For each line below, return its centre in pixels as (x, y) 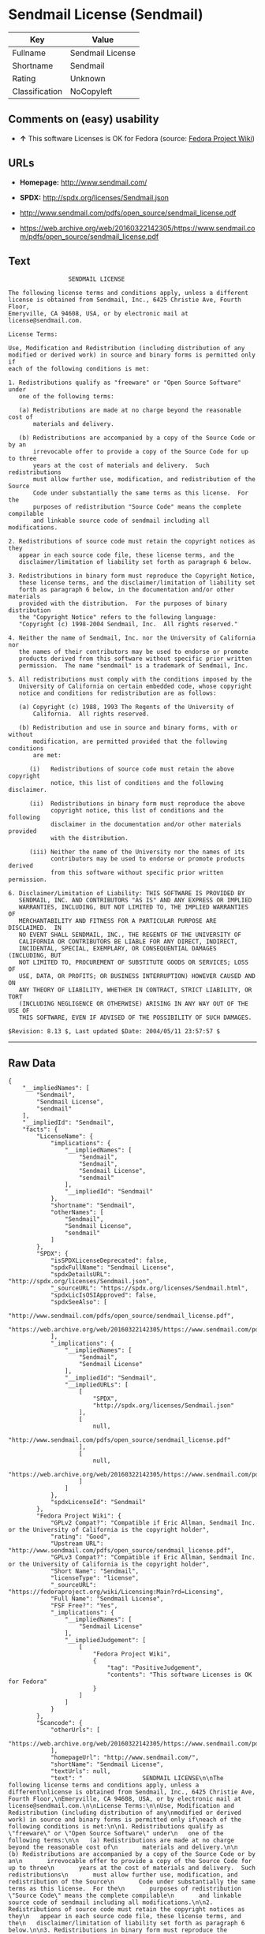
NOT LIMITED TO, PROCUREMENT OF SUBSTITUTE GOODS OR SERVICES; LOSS (133, 963)
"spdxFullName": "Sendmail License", (112, 1268)
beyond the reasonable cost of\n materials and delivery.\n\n (123, 1847)
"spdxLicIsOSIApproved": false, (103, 1295)
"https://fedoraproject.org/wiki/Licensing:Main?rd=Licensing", (116, 1592)
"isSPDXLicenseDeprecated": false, (109, 1261)
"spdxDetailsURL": (80, 1275)
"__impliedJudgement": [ (105, 1641)
